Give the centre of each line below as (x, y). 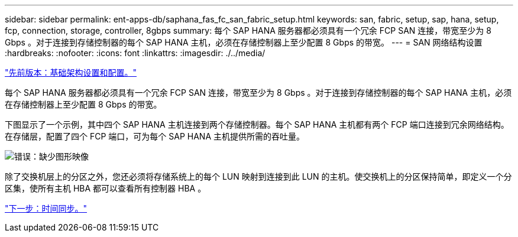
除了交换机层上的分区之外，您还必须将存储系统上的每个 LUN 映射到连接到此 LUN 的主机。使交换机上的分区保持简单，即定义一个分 (258, 176)
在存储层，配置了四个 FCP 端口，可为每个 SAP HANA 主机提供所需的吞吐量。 (155, 136)
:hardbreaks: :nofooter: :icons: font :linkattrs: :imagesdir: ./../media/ (135, 53)
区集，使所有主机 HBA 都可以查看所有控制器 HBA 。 (106, 188)
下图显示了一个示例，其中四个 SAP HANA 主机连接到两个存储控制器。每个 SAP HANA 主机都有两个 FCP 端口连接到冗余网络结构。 (257, 124)
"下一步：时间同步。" (46, 208)
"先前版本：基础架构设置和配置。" (71, 72)
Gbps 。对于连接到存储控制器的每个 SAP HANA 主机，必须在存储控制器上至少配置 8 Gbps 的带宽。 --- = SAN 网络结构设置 (244, 42)
